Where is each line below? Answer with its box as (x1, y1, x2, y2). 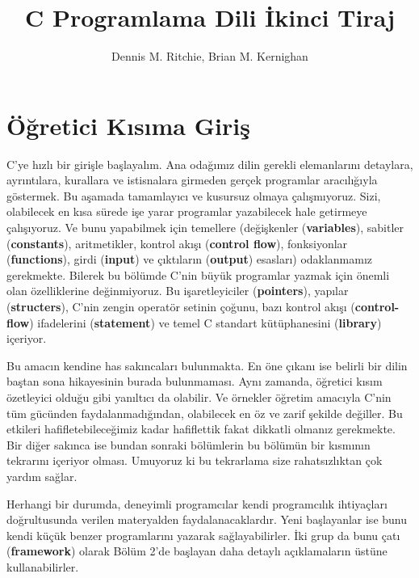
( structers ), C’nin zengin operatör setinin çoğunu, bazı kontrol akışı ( (6, 298, 355, 314)
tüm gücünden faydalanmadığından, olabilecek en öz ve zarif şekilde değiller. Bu (6, 404, 403, 421)
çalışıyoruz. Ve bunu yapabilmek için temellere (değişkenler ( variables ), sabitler (6, 219, 404, 236)
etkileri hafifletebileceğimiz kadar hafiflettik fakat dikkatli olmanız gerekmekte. (6, 420, 396, 437)
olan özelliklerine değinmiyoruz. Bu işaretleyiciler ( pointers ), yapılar (6, 282, 349, 299)
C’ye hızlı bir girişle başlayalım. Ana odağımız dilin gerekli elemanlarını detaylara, (6, 155, 413, 172)
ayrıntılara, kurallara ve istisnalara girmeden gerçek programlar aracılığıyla (6, 171, 378, 188)
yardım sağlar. (6, 467, 78, 484)
